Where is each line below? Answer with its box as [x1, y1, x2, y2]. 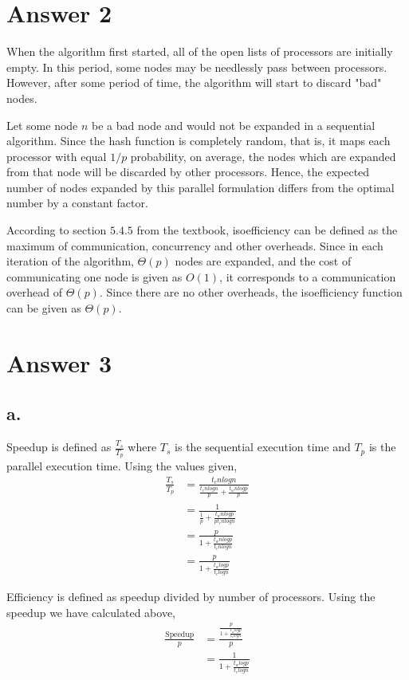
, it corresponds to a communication [219, 268, 396, 285]
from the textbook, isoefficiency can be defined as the [136, 222, 398, 238]
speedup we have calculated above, [6, 603, 176, 620]
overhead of [6, 284, 63, 301]
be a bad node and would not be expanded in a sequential [92, 116, 376, 133]
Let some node [6, 116, 78, 133]
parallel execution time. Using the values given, [6, 458, 238, 474]
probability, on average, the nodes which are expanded [130, 147, 396, 164]
